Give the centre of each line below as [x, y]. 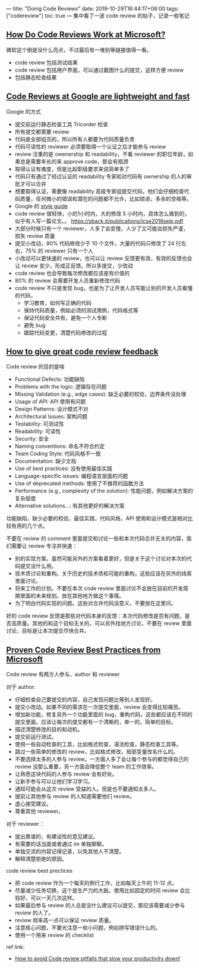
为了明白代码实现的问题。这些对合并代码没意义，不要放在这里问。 [95, 603]
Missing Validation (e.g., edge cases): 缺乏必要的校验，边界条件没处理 [100, 394]
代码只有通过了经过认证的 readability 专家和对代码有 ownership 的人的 [101, 176]
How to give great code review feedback [82, 352]
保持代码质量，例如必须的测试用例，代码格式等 [81, 310]
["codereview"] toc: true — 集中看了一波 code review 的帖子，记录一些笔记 [98, 15]
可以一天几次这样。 [54, 898]
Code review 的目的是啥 [35, 367]
